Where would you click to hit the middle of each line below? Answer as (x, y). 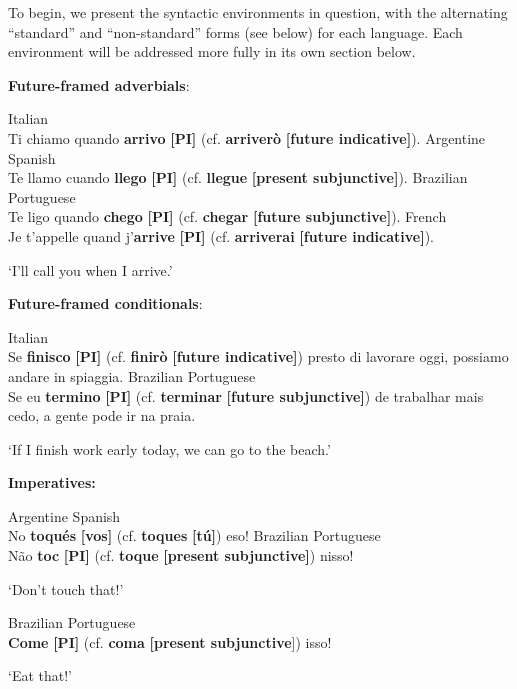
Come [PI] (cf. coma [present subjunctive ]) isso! (170, 641)
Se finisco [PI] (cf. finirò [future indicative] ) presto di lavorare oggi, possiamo (258, 356)
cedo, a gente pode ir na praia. (102, 415)
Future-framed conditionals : (105, 303)
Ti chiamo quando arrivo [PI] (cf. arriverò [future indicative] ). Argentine (247, 137)
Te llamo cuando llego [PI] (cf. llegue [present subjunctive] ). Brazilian (238, 177)
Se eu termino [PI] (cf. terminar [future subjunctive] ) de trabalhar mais (246, 395)
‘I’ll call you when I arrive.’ (90, 269)
